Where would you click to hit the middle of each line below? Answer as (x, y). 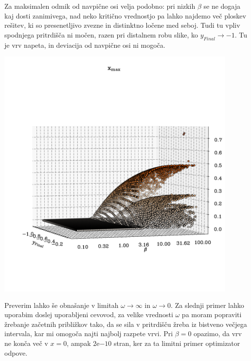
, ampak (79, 343)
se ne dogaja (222, 6)
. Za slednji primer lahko (207, 305)
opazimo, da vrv (218, 333)
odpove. (16, 352)
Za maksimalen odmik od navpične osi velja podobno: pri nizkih (100, 6)
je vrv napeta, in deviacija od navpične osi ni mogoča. (85, 45)
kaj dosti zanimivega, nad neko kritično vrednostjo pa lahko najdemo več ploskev (125, 15)
